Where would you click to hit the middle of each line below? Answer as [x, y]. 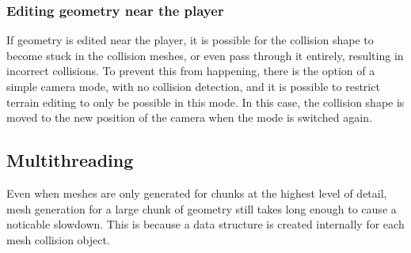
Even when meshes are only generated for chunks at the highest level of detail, [197, 193]
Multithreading [70, 160]
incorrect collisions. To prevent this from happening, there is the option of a [191, 71]
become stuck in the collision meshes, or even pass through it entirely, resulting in [205, 55]
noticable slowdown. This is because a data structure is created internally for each [205, 224]
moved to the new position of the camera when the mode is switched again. [189, 117]
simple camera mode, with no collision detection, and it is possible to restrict [193, 86]
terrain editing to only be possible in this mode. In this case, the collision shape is [205, 102]
